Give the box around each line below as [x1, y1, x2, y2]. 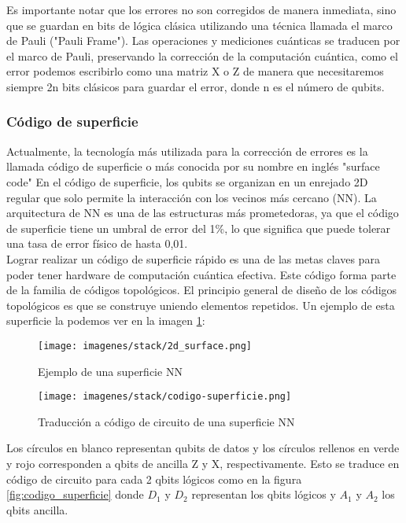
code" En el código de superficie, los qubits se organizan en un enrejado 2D [6, 173, 368, 190]
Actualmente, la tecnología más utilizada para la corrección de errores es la [6, 142, 368, 159]
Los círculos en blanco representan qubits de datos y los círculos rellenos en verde [6, 440, 400, 456]
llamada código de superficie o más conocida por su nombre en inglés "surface [6, 158, 380, 175]
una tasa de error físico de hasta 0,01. [6, 235, 188, 252]
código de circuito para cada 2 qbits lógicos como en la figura [6, 470, 302, 487]
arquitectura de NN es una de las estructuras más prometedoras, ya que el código [6, 204, 399, 221]
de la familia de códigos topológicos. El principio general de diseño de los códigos [6, 282, 397, 298]
